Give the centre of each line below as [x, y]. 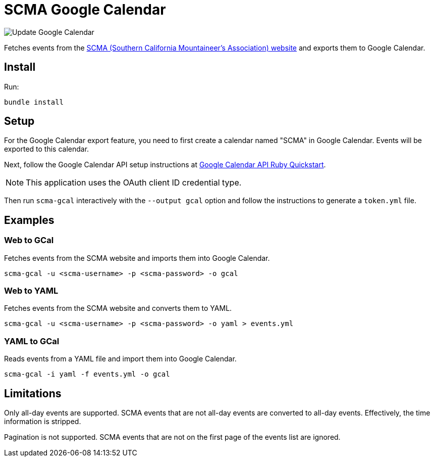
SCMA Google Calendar [85, 10]
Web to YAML [31, 291]
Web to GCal [29, 240]
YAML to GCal [32, 341]
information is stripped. [43, 421]
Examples [29, 220]
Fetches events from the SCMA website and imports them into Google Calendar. [137, 258]
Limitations [33, 393]
